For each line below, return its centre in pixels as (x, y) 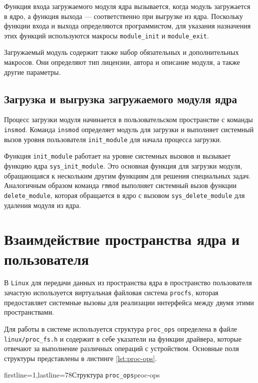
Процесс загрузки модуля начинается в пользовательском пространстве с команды (129, 119)
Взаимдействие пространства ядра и (122, 239)
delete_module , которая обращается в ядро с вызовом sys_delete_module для (125, 195)
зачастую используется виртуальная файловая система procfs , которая (111, 292)
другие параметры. (32, 72)
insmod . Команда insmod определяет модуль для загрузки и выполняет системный (129, 129)
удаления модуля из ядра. (43, 205)
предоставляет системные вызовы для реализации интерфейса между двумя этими (129, 302)
